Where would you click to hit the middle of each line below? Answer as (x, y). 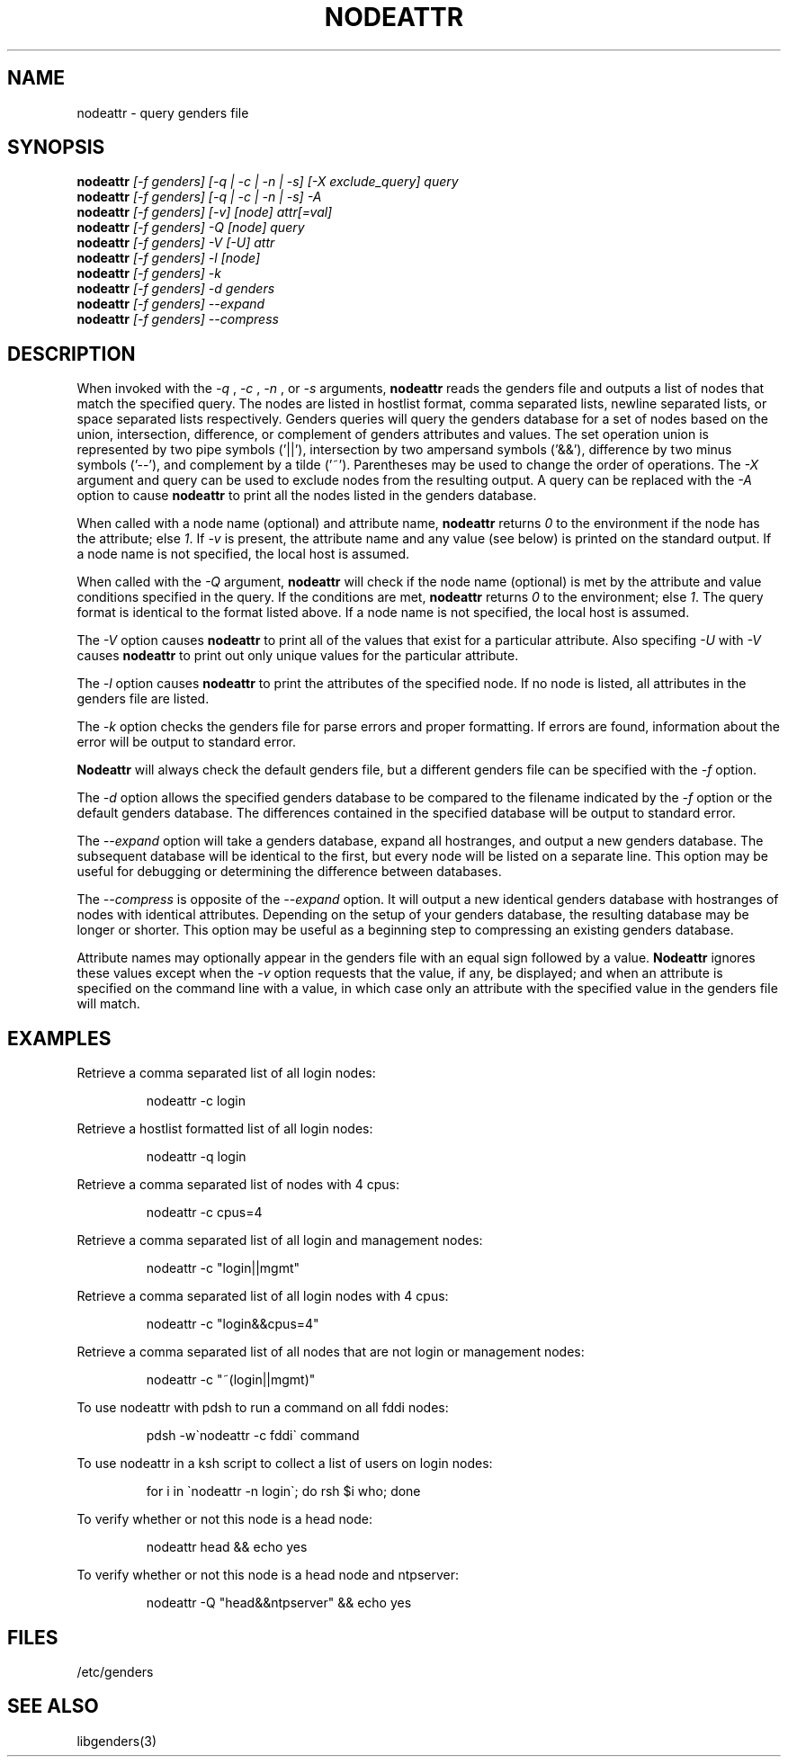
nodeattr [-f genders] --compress (178, 319)
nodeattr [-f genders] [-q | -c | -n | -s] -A (199, 197)
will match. (108, 1004)
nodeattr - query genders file (163, 112)
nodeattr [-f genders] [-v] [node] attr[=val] (205, 212)
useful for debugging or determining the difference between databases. (289, 872)
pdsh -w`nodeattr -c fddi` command (253, 1436)
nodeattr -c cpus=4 (204, 1213)
